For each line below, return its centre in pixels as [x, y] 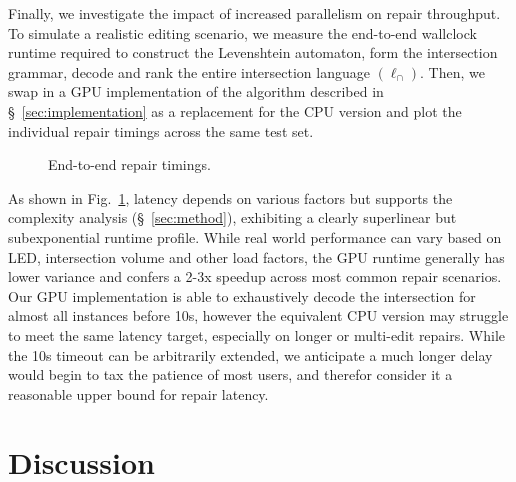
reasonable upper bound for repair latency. [138, 393]
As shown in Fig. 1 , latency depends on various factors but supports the [230, 197]
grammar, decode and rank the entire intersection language [189, 71]
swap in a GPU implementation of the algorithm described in [196, 91]
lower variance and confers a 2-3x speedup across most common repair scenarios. [255, 276]
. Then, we [452, 71]
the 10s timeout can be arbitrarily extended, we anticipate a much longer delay [250, 354]
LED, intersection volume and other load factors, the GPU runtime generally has [256, 256]
